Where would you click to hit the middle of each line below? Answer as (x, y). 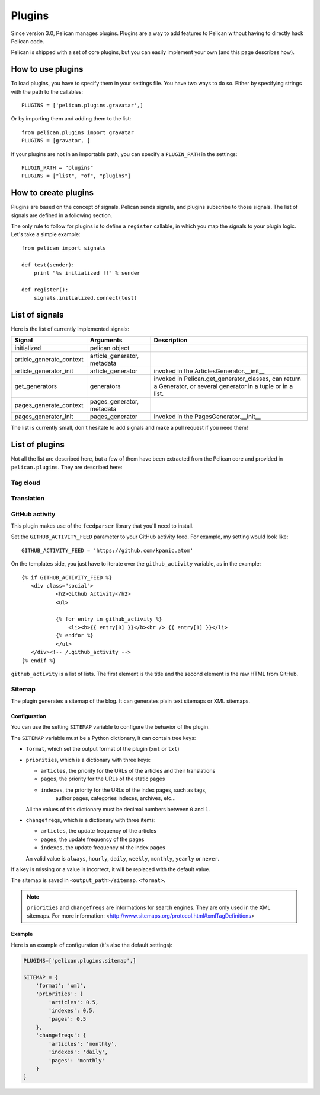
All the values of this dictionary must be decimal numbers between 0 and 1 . (118, 809)
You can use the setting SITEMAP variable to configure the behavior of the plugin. (110, 727)
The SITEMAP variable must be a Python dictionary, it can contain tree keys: (103, 738)
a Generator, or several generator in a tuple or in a (223, 386)
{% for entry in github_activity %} (109, 619)
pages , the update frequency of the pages (92, 839)
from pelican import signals (64, 248)
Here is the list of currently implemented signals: (70, 329)
